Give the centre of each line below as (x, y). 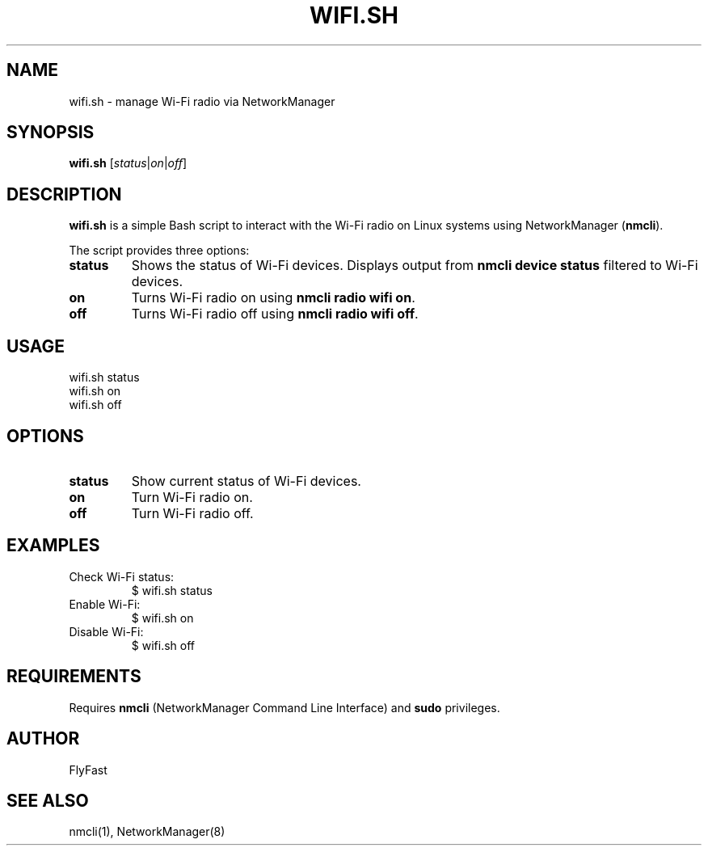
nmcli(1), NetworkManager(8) (147, 832)
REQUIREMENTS (74, 677)
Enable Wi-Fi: (105, 604)
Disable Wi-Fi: (106, 631)
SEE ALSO (48, 800)
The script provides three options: (159, 251)
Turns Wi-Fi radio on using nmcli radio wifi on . (273, 298)
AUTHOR (43, 739)
